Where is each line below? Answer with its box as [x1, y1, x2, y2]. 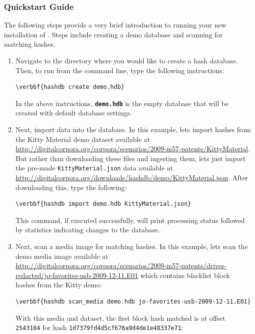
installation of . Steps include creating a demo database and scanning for [4, 29, 223, 39]
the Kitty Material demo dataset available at [15, 134, 151, 144]
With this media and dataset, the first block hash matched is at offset [15, 312, 226, 323]
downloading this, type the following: [15, 182, 127, 192]
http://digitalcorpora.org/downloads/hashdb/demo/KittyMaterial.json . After [15, 172, 248, 183]
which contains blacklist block [140, 270, 230, 280]
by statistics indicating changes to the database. [15, 224, 160, 235]
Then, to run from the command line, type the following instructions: [15, 65, 224, 75]
